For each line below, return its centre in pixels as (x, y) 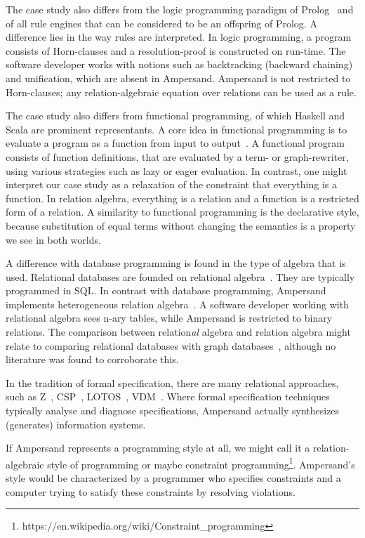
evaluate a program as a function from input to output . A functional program (175, 143)
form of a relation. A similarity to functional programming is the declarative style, (182, 212)
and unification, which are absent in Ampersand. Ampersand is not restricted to (178, 78)
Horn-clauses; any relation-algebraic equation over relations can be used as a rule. (181, 92)
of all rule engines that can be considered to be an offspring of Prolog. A (161, 23)
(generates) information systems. (76, 424)
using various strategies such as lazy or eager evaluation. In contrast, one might (177, 170)
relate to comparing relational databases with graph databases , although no (171, 345)
